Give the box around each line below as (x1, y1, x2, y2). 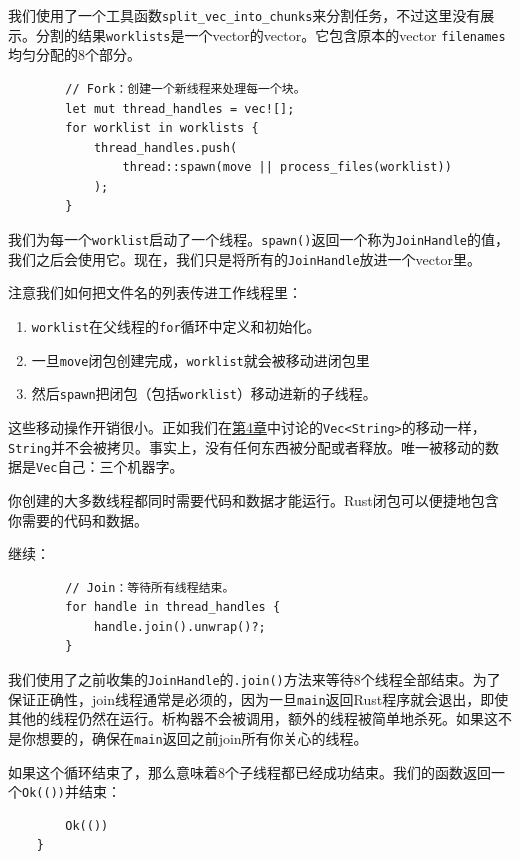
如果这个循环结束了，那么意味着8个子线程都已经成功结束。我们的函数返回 (8, 761, 491, 782)
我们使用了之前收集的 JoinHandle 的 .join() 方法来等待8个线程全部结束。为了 (8, 669, 501, 690)
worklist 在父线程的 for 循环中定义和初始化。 (31, 315, 321, 336)
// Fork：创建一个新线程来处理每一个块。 (65, 81, 306, 96)
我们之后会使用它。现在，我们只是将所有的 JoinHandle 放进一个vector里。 (8, 248, 481, 269)
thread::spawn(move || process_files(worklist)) (122, 160, 452, 175)
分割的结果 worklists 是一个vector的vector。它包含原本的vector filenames (35, 24, 506, 45)
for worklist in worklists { (65, 121, 259, 136)
